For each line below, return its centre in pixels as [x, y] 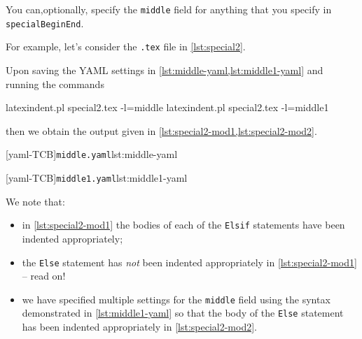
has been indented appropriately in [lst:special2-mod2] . [140, 327]
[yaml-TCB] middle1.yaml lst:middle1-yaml [97, 178]
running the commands [55, 84]
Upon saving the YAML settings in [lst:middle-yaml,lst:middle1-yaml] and [165, 70]
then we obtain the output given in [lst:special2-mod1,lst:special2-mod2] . [161, 130]
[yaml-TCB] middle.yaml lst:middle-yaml [92, 154]
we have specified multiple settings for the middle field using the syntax [176, 299]
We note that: [35, 201]
